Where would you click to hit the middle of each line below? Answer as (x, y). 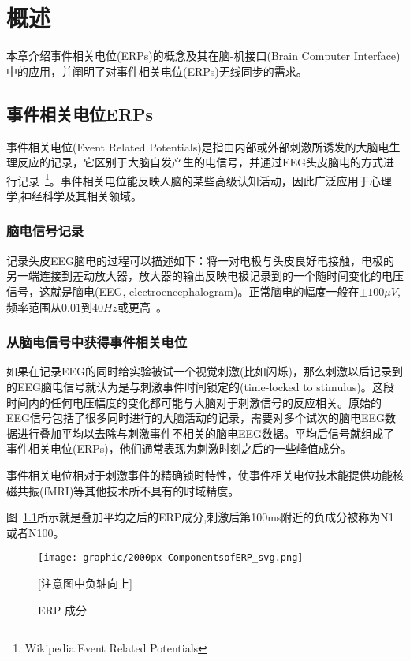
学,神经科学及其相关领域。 (74, 195)
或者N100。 (35, 532)
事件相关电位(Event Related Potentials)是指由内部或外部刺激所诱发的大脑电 (198, 146)
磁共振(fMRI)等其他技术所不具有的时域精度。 (123, 490)
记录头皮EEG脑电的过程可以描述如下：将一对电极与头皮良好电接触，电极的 (201, 260)
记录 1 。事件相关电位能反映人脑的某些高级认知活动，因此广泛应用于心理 (204, 179)
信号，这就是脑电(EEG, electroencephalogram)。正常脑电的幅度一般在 (183, 291)
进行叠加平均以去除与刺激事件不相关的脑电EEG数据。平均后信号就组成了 (206, 433)
